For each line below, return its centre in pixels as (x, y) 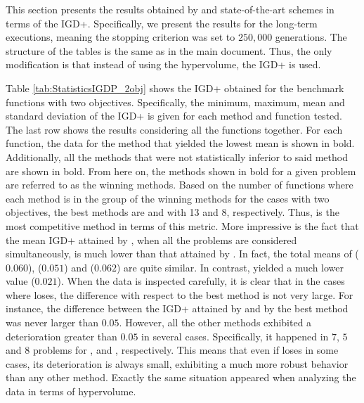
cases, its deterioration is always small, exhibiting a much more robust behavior (177, 363)
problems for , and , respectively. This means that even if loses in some (186, 350)
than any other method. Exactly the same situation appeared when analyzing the (181, 377)
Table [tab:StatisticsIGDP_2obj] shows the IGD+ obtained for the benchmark (175, 88)
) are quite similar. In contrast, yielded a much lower (230, 267)
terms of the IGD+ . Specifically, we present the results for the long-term (162, 23)
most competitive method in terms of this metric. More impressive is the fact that (182, 225)
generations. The (311, 37)
